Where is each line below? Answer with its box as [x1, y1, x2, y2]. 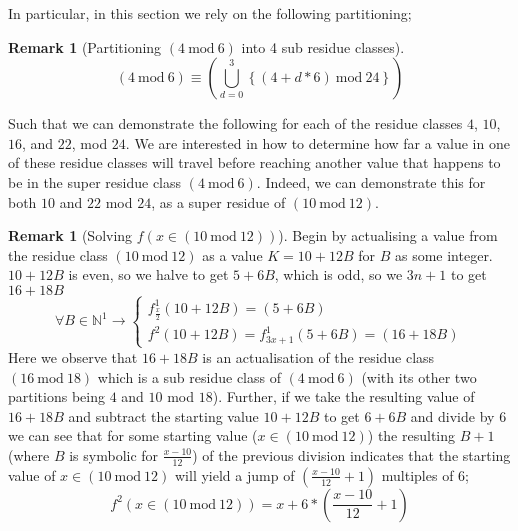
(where [8, 444, 50, 465]
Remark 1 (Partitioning [8, 36, 162, 57]
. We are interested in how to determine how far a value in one [125, 132, 510, 153]
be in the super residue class [8, 171, 182, 192]
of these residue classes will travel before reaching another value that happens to [8, 152, 501, 173]
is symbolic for [69, 444, 159, 465]
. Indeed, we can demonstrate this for [256, 171, 486, 192]
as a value [202, 244, 263, 265]
